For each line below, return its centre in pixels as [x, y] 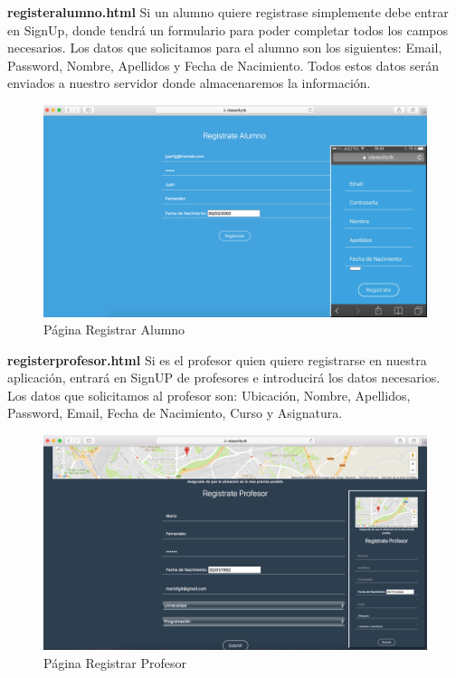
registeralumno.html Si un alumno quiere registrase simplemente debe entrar [228, 12]
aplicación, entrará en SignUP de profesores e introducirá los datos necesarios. [224, 378]
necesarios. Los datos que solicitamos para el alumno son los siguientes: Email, [225, 48]
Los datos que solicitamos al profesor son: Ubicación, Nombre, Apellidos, [209, 395]
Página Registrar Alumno [114, 329]
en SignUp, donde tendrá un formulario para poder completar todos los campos [228, 29]
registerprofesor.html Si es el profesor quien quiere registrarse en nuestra [217, 359]
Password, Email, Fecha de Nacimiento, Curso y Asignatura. [175, 413]
